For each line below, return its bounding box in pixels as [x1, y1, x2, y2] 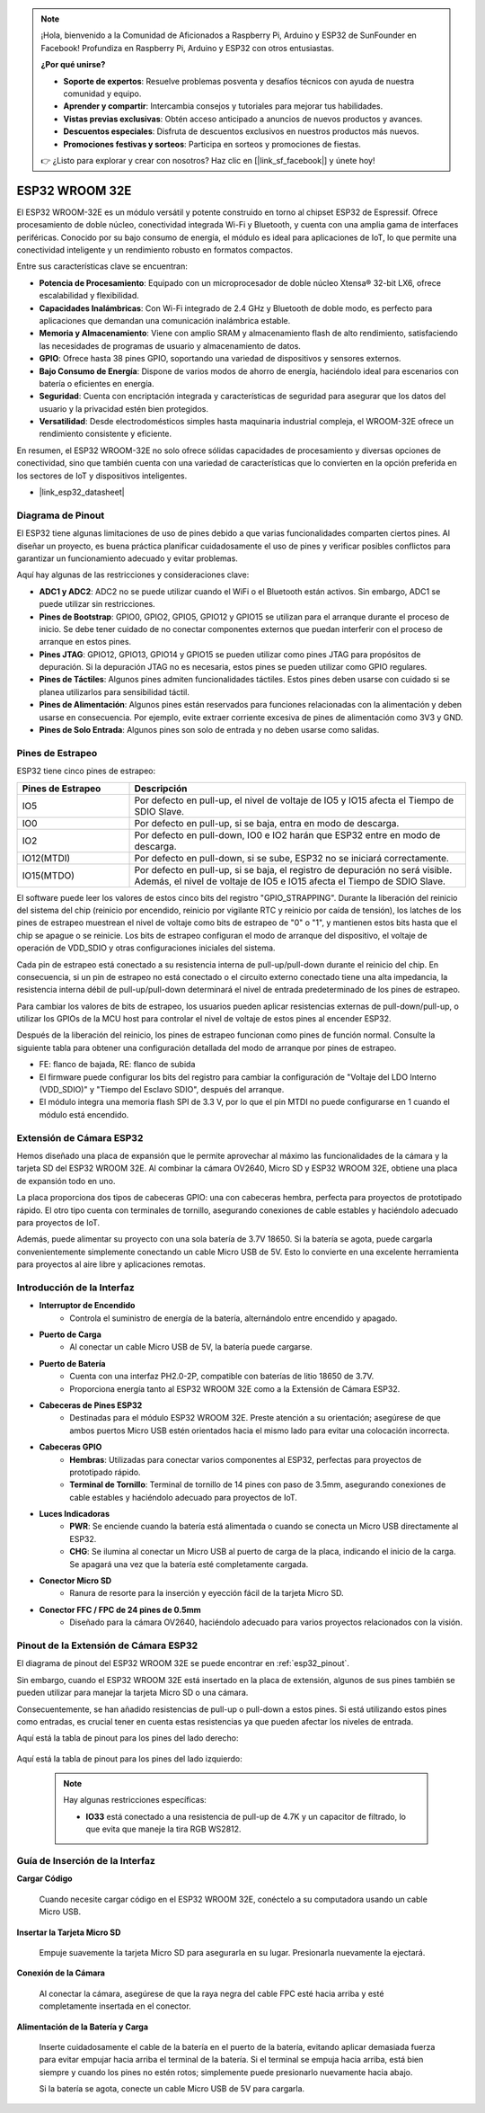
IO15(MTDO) [22, 869, 75, 881]
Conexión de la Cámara [16, 1967, 105, 1978]
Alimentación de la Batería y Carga [16, 2021, 148, 2032]
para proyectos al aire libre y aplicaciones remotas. [16, 1259, 206, 1270]
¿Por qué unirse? [40, 59, 106, 70]
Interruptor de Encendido [39, 1300, 136, 1311]
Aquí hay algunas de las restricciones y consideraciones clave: [16, 569, 250, 580]
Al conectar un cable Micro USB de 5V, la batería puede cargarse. [69, 1342, 313, 1352]
